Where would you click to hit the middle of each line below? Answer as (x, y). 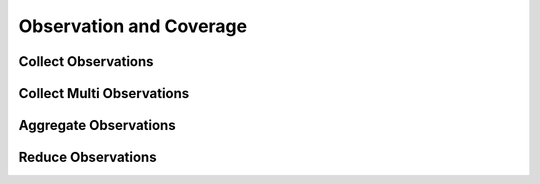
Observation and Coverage (133, 26)
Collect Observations (86, 61)
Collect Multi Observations (104, 93)
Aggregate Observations (97, 125)
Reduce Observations (87, 157)
